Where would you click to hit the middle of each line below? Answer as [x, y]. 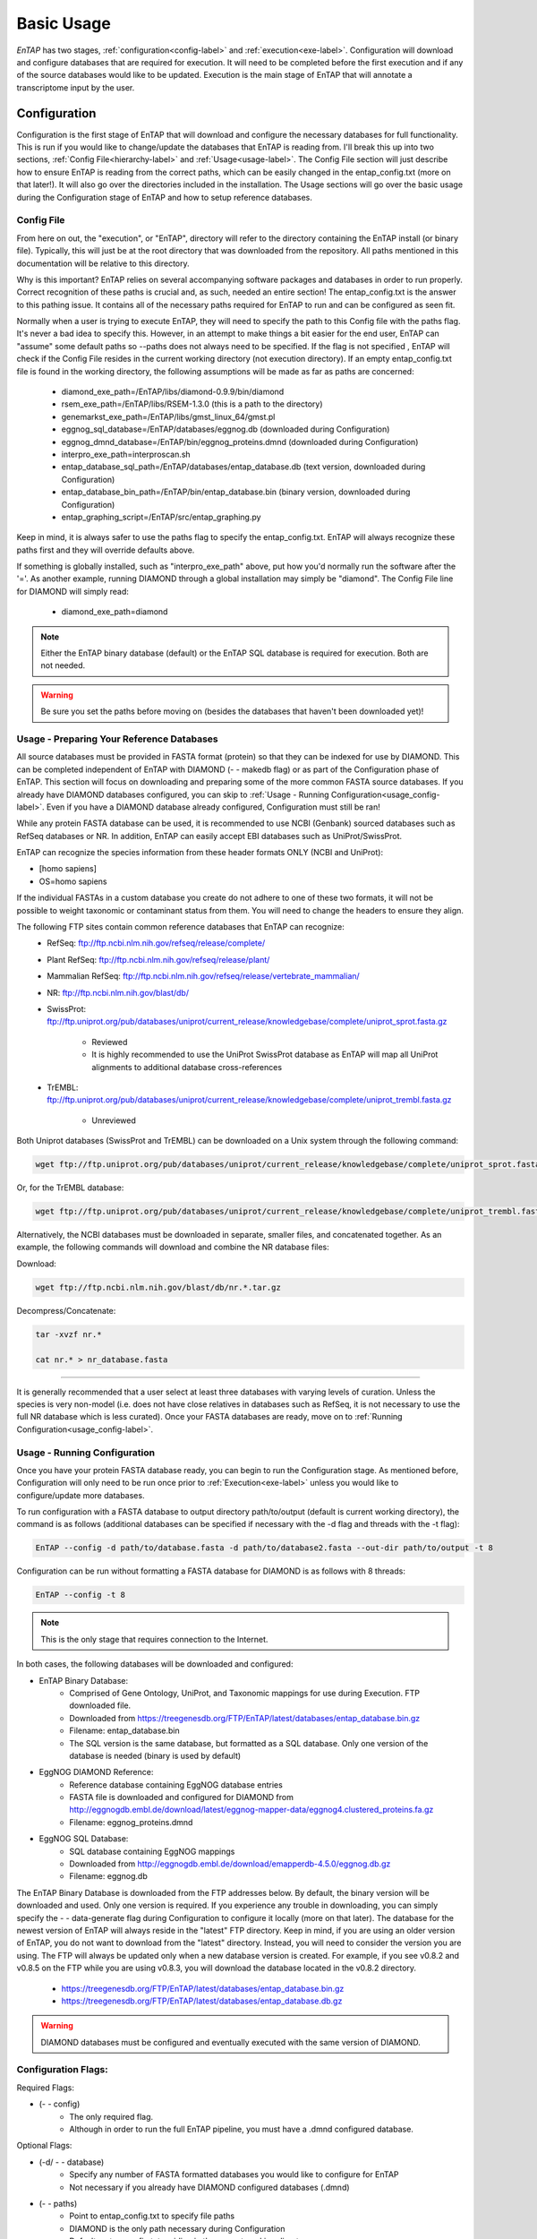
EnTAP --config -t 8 [80, 1595]
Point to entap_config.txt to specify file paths [152, 2216]
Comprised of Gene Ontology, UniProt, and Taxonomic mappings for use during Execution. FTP [245, 1693]
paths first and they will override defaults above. [106, 550]
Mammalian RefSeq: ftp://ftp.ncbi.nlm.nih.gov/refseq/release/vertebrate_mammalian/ [203, 976]
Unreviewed [114, 1120]
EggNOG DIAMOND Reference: [96, 1772]
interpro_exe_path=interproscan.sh [126, 454]
